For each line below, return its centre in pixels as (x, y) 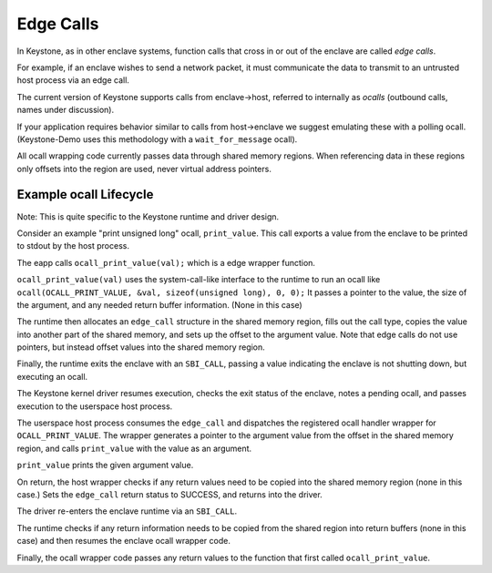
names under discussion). (65, 110)
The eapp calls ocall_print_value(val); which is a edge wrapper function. (166, 262)
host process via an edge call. (73, 80)
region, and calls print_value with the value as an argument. (134, 448)
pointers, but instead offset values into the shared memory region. (141, 347)
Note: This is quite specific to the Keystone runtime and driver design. (148, 216)
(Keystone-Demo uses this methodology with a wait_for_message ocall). (157, 139)
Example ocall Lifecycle (85, 194)
